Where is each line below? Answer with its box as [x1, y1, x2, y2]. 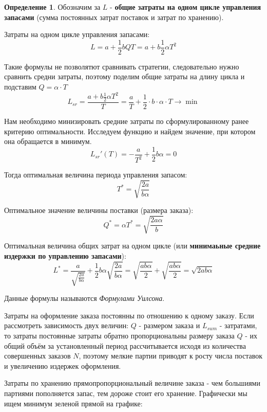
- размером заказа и [139, 320, 200, 331]
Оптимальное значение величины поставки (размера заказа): [4, 205, 194, 216]
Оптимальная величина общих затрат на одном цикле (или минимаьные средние [4, 240, 261, 251]
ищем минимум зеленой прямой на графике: [4, 398, 143, 408]
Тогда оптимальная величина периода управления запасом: [4, 169, 187, 180]
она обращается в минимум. [4, 136, 92, 147]
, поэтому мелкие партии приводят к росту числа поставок [79, 350, 263, 361]
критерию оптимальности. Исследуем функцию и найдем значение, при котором [4, 126, 256, 136]
